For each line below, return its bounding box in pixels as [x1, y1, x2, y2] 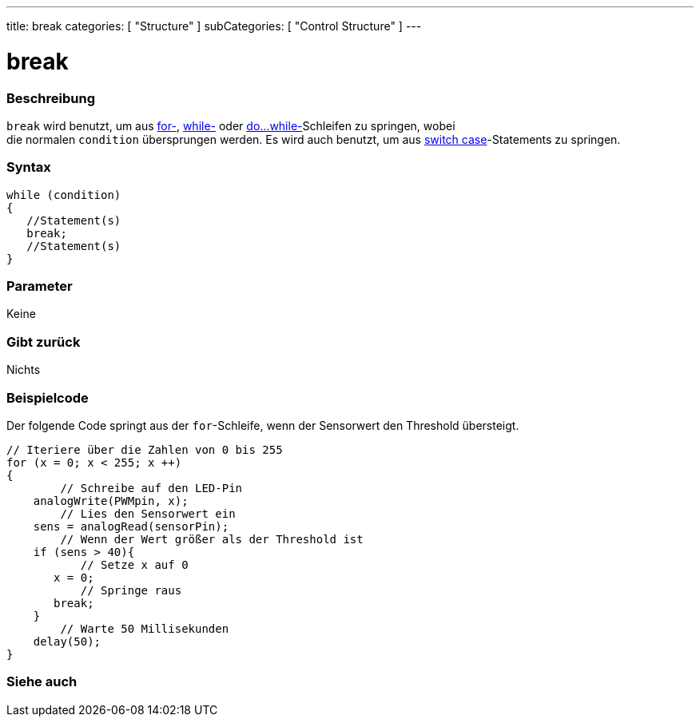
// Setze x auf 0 [80, 558, 189, 571]
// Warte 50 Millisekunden [60, 622, 229, 635]
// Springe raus [80, 583, 182, 597]
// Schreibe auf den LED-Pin [60, 481, 243, 495]
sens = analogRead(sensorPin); [33, 519, 229, 533]
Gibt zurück [6, 333, 81, 350]
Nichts [6, 363, 41, 377]
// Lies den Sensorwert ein [60, 506, 236, 520]
